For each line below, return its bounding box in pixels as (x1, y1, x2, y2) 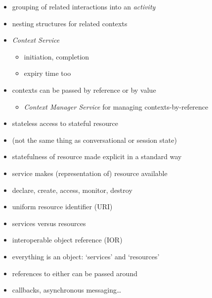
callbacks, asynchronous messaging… (12, 285, 122, 295)
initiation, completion (24, 51, 89, 61)
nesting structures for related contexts (12, 18, 127, 28)
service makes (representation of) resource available (12, 168, 168, 178)
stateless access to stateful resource (12, 118, 118, 128)
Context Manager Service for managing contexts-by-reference (24, 101, 209, 112)
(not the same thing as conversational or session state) (12, 134, 177, 145)
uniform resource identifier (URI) (12, 201, 113, 212)
